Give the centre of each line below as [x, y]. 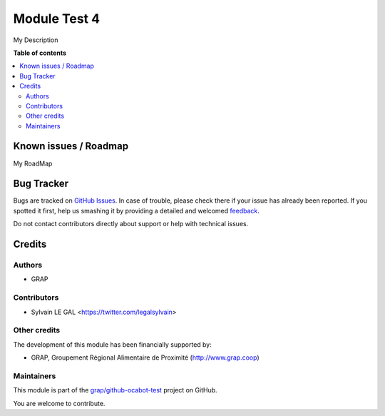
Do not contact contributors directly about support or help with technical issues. [131, 224]
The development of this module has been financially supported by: [112, 344]
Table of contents [40, 53]
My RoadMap [33, 163]
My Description [36, 40]
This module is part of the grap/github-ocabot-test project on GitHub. [115, 390]
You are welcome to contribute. [59, 403]
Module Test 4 [56, 19]
